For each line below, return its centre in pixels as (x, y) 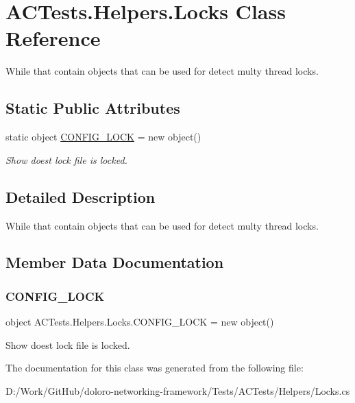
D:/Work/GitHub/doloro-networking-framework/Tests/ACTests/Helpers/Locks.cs (178, 390)
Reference (53, 38)
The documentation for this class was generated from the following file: (155, 368)
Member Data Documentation (115, 262)
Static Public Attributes (93, 108)
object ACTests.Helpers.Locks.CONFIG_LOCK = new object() (140, 322)
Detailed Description (81, 196)
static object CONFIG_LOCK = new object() (103, 137)
